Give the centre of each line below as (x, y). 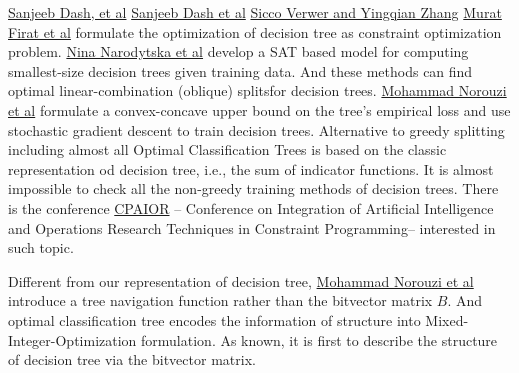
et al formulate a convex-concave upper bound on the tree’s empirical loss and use (259, 109)
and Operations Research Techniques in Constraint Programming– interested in (252, 227)
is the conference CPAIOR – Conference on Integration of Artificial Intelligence (251, 207)
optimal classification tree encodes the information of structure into (214, 319)
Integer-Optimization (72, 339)
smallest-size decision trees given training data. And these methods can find (240, 70)
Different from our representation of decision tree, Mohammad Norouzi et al (241, 280)
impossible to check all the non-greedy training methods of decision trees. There (253, 188)
